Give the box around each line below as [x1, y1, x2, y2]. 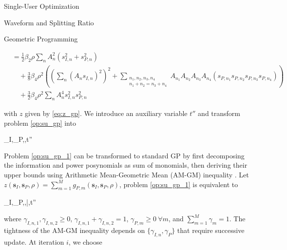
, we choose [68, 236, 102, 247]
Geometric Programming [4, 34, 78, 44]
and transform [198, 108, 240, 118]
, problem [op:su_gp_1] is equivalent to [119, 179, 238, 189]
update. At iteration [4, 236, 64, 247]
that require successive [177, 225, 245, 235]
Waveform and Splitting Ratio [4, 17, 94, 27]
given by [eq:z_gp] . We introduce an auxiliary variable [25, 108, 188, 118]
